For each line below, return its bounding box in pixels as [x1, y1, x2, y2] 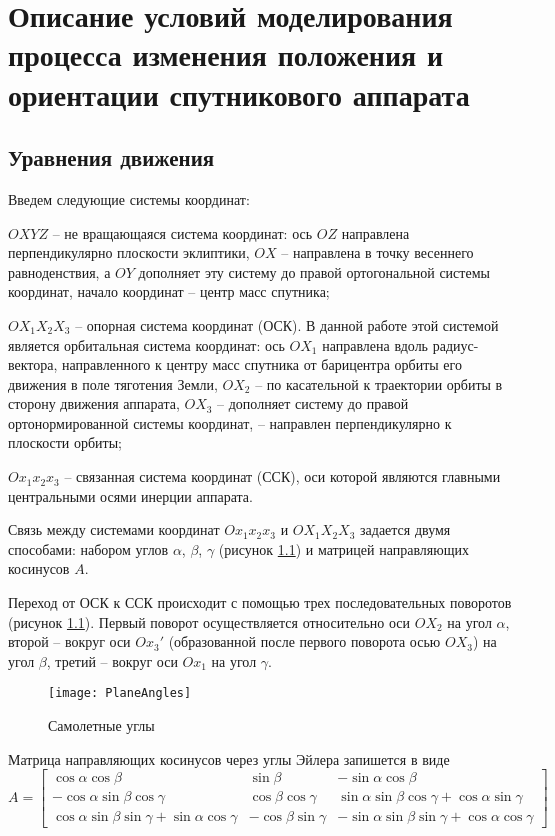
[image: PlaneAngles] [48, 686, 192, 701]
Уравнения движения [8, 142, 215, 173]
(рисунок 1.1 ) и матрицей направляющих [218, 538, 470, 559]
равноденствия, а [8, 261, 111, 282]
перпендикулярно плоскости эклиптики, [8, 242, 250, 263]
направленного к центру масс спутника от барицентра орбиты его [62, 354, 462, 375]
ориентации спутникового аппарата [8, 73, 470, 114]
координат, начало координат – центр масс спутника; [8, 281, 330, 302]
